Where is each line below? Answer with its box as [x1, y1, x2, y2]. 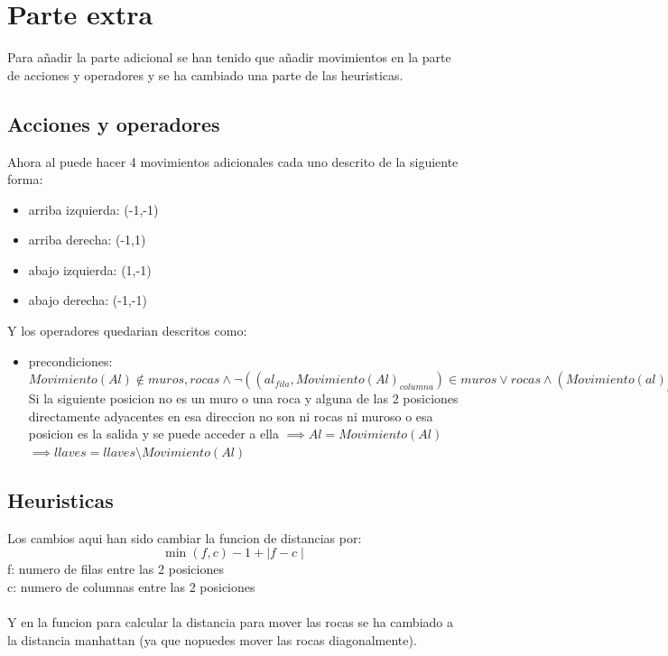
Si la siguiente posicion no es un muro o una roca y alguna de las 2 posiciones [28, 389, 459, 408]
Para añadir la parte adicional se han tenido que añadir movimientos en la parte [7, 48, 451, 67]
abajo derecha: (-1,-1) [28, 291, 147, 310]
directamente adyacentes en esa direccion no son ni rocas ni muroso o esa [28, 406, 433, 425]
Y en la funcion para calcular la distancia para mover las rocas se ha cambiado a [7, 613, 453, 632]
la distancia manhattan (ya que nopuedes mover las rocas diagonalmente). [7, 630, 417, 649]
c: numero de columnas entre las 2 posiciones [7, 577, 255, 596]
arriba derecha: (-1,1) [28, 230, 146, 249]
